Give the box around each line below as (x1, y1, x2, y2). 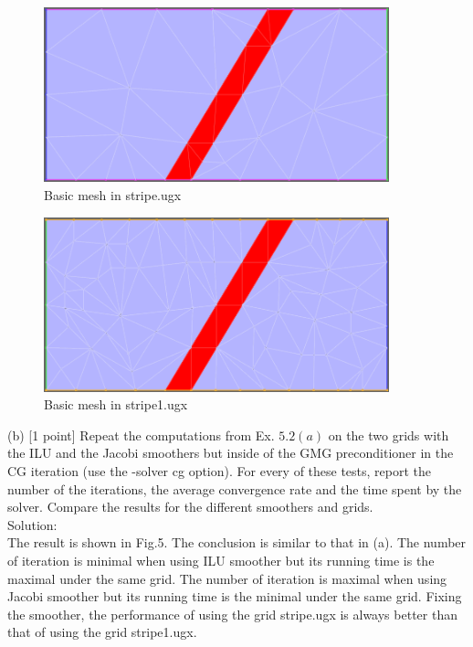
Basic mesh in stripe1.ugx (44, 395, 188, 414)
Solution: (7, 514, 58, 534)
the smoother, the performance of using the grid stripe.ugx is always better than (7, 604, 457, 623)
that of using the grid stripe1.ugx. (7, 622, 197, 642)
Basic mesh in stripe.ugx (44, 186, 182, 205)
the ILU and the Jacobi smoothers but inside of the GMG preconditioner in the (7, 443, 454, 462)
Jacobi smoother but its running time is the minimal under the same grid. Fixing (7, 587, 462, 606)
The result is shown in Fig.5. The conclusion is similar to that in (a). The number (7, 533, 467, 552)
